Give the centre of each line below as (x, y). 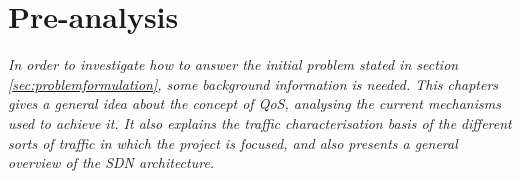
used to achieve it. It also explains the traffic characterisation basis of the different (260, 122)
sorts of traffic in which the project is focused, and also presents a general (233, 142)
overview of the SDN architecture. (111, 162)
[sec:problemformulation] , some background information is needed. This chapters (253, 83)
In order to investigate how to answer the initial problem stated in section (233, 64)
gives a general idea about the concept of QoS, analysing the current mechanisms (254, 103)
